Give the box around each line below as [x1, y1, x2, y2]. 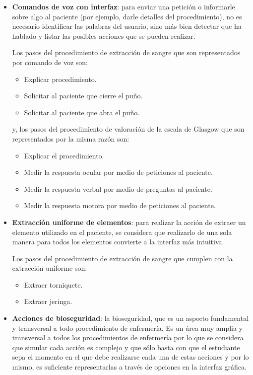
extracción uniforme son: [12, 263, 87, 273]
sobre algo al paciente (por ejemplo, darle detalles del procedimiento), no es [12, 11, 242, 21]
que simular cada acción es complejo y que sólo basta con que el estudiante [12, 342, 240, 352]
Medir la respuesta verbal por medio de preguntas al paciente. [24, 183, 212, 194]
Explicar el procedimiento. [24, 150, 104, 160]
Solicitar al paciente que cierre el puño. [24, 90, 143, 101]
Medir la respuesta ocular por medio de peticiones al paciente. [24, 167, 213, 177]
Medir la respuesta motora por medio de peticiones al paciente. [24, 200, 216, 211]
